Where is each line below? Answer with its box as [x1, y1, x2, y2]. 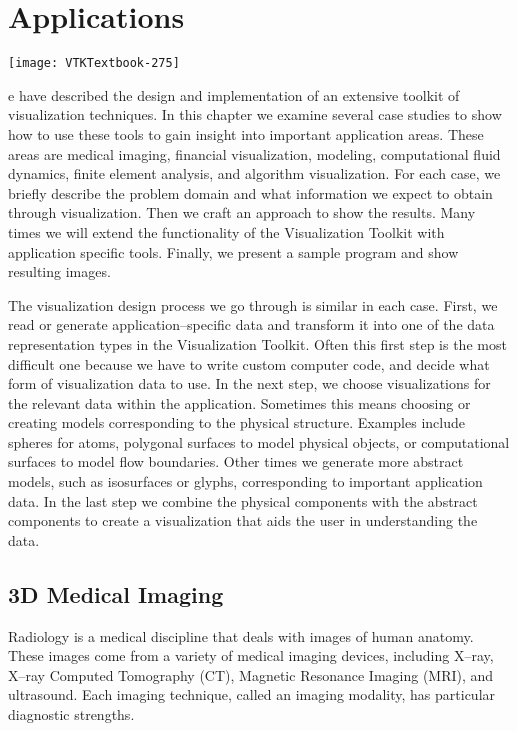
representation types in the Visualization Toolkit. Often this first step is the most [8, 333, 507, 354]
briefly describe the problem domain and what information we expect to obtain [8, 182, 493, 203]
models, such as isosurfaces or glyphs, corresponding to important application [8, 471, 483, 492]
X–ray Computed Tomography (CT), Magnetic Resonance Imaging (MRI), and [8, 664, 494, 685]
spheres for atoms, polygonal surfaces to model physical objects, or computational [8, 431, 510, 452]
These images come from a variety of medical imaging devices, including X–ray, [8, 645, 494, 666]
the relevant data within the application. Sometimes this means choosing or [8, 392, 471, 413]
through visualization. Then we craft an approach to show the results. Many [8, 202, 476, 223]
